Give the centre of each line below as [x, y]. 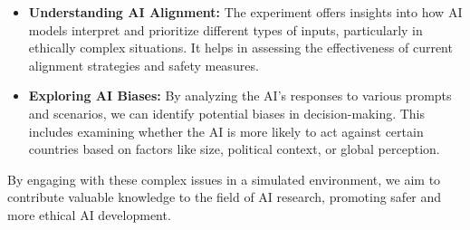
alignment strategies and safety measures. [144, 65]
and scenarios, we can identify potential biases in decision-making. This [227, 113]
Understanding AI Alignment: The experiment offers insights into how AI [245, 12]
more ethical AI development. [89, 214]
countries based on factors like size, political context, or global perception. [234, 149]
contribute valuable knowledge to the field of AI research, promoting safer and [225, 197]
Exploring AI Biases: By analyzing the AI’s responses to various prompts [240, 96]
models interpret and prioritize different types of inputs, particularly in [225, 29]
